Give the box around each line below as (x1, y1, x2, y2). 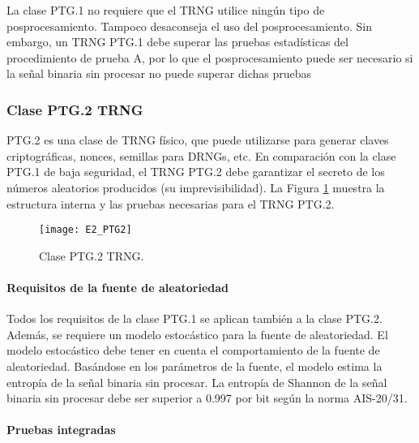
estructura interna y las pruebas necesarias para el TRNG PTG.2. (6, 195, 335, 212)
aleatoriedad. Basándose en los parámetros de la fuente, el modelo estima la (6, 357, 383, 374)
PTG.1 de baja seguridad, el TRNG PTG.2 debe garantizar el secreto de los (6, 163, 385, 180)
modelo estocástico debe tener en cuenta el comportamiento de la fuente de (6, 342, 380, 359)
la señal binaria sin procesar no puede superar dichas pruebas (6, 65, 311, 82)
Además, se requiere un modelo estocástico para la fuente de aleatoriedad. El (6, 325, 388, 342)
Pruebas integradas (6, 421, 116, 438)
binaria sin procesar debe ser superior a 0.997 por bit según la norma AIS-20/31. (6, 389, 408, 406)
